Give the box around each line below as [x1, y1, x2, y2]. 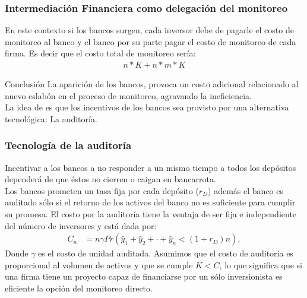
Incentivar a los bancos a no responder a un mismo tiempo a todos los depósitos [5, 161, 296, 173]
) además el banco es [208, 184, 283, 196]
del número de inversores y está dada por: [5, 219, 157, 232]
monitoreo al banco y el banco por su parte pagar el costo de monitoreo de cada [5, 35, 296, 47]
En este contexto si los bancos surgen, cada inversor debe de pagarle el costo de [5, 24, 294, 36]
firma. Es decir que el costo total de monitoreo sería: [5, 47, 196, 59]
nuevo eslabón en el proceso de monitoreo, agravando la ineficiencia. [5, 89, 252, 102]
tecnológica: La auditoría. [5, 112, 97, 125]
